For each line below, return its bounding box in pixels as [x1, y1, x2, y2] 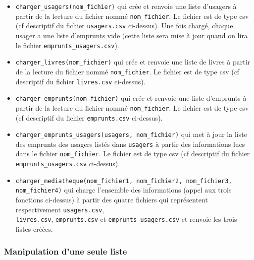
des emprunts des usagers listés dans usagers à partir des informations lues [15, 138, 245, 149]
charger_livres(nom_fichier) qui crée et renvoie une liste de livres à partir [15, 57, 251, 67]
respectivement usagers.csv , [15, 204, 104, 214]
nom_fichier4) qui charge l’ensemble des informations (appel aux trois [15, 185, 232, 195]
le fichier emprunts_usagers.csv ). [15, 40, 119, 50]
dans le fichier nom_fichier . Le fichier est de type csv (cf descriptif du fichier [15, 148, 250, 159]
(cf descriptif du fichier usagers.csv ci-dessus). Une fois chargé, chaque [15, 20, 233, 31]
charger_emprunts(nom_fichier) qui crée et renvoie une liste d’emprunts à [15, 93, 247, 103]
